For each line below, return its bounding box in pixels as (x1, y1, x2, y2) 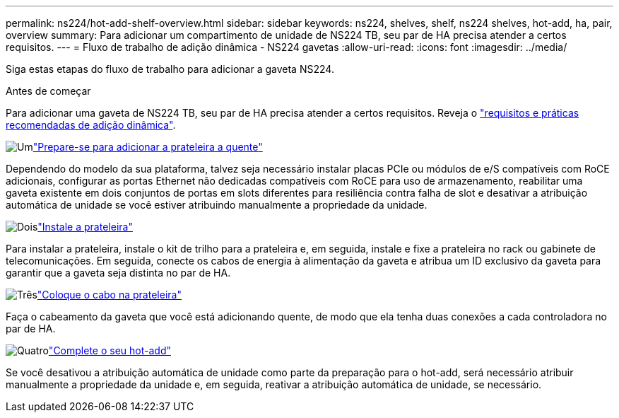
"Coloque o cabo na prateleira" (37, 289, 182, 301)
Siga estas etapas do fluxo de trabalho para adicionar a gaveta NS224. (6, 63, 334, 75)
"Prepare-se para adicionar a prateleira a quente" (33, 141, 263, 153)
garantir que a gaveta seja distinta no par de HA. (6, 267, 231, 279)
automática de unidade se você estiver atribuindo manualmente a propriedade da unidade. (6, 199, 428, 211)
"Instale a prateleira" (37, 221, 133, 233)
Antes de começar (6, 85, 91, 97)
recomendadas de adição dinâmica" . (6, 119, 176, 131)
